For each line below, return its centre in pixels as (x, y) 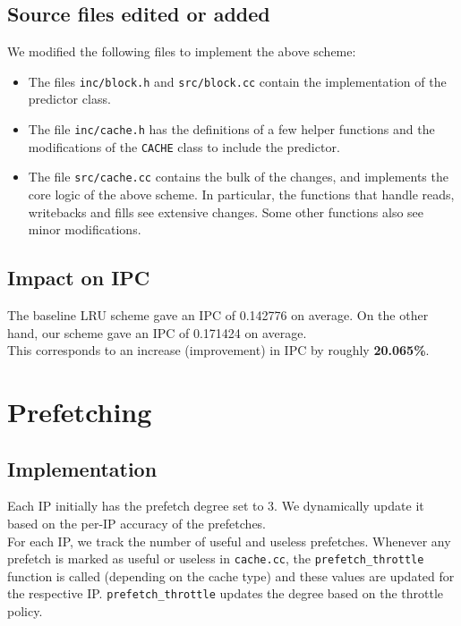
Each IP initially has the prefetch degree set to (136, 506)
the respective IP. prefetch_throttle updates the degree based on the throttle (226, 593)
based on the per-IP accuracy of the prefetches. (137, 523)
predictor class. (69, 99)
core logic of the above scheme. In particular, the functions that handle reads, (241, 195)
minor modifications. (85, 229)
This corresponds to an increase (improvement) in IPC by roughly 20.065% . (218, 350)
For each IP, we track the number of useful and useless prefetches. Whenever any (229, 541)
